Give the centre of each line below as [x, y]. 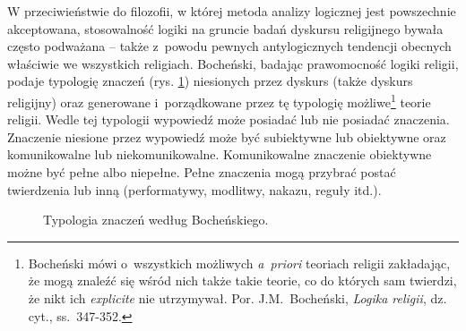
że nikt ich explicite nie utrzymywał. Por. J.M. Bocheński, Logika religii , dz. [237, 297]
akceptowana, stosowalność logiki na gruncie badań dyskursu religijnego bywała [225, 28]
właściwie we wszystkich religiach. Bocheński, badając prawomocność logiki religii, [233, 63]
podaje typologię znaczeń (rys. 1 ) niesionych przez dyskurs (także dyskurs [210, 81]
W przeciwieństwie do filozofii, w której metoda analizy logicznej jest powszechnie [232, 11]
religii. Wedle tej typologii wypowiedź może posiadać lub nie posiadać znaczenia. [229, 119]
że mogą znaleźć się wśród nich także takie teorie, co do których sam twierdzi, [242, 280]
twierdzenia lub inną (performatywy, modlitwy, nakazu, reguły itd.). [194, 189]
